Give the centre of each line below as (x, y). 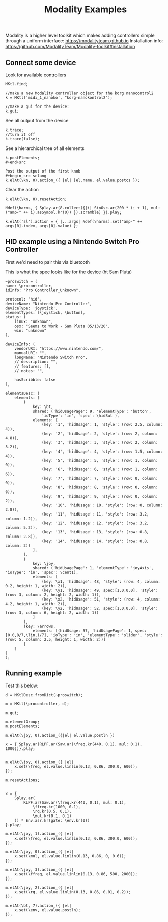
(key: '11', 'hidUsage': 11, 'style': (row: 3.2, (95, 514)
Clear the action (22, 190)
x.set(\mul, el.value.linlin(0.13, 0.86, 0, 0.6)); (70, 856)
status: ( (16, 317)
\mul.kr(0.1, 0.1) (52, 816)
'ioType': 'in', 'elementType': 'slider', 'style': (107, 635)
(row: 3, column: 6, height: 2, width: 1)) (52, 613)
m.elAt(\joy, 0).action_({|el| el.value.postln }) (60, 735)
